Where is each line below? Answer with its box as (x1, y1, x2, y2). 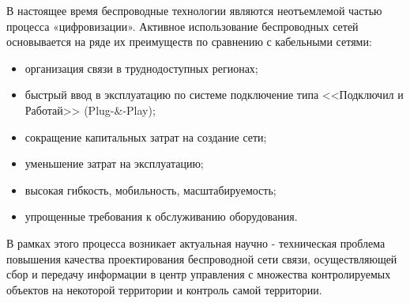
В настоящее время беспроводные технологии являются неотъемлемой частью (6, 2, 382, 18)
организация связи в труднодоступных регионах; (24, 59, 258, 76)
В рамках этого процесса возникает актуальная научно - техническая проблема (6, 234, 386, 251)
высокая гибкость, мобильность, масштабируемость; (24, 181, 276, 198)
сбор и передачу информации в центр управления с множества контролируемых (6, 266, 391, 282)
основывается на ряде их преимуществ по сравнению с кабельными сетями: (6, 33, 372, 50)
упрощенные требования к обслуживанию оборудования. (24, 208, 298, 225)
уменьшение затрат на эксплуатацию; (24, 155, 204, 172)
